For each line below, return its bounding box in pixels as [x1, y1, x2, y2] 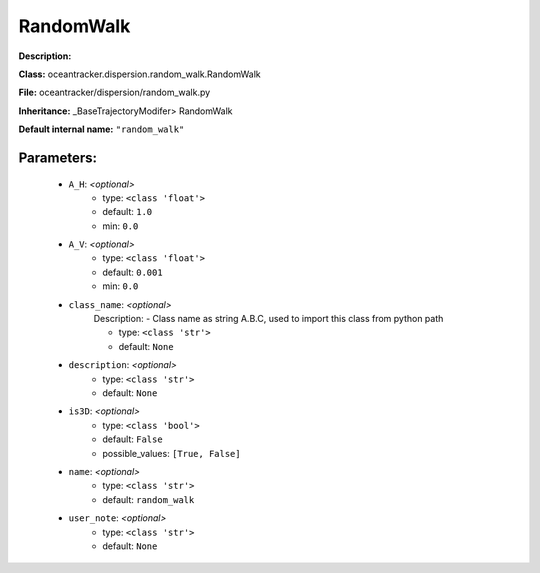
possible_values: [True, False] [102, 447, 241, 459]
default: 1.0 [102, 206, 153, 218]
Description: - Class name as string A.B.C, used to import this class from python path [93, 313, 444, 325]
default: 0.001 [102, 266, 164, 278]
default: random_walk [102, 493, 195, 505]
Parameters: [18, 149, 97, 166]
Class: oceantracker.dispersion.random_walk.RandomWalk [18, 68, 261, 80]
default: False [102, 433, 164, 445]
